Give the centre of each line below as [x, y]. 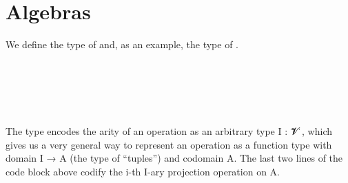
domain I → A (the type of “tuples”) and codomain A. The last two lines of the [174, 158]
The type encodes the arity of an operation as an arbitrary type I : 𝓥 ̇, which [169, 131]
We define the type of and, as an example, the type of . [122, 44]
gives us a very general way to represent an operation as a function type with [169, 144]
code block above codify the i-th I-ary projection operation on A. [143, 171]
